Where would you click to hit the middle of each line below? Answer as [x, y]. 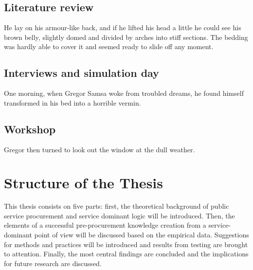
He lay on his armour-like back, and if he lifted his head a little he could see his [123, 27]
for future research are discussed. [53, 263]
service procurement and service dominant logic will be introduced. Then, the [119, 215]
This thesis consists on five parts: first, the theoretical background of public [117, 206]
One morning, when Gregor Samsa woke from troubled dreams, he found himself [124, 93]
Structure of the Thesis [83, 183]
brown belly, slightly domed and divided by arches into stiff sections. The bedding [126, 37]
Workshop [30, 129]
